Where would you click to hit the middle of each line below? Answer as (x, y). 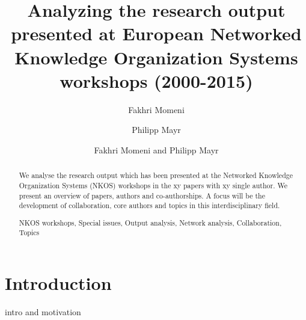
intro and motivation (43, 312)
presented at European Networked (156, 33)
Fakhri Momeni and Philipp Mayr (156, 149)
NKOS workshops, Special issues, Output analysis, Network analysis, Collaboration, (150, 222)
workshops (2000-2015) (156, 80)
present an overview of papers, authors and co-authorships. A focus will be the (142, 195)
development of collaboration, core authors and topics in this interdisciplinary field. (149, 205)
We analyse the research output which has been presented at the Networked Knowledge (156, 175)
